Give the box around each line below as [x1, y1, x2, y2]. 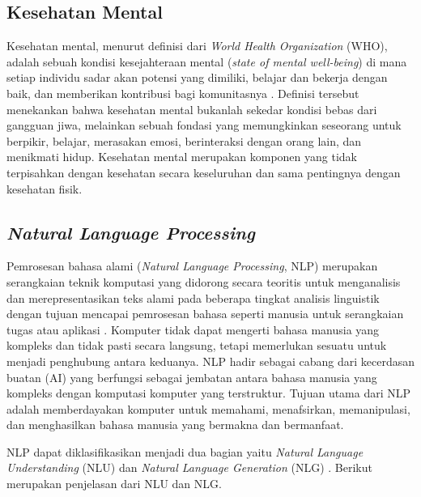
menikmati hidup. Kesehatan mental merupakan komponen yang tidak [6, 148, 357, 165]
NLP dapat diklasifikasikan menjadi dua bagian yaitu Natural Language [6, 443, 364, 460]
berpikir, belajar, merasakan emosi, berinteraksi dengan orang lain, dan [6, 132, 362, 149]
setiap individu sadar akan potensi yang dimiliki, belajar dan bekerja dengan [6, 69, 388, 86]
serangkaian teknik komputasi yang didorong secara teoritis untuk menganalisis [6, 273, 401, 290]
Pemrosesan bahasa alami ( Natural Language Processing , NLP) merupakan [6, 257, 378, 274]
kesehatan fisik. [6, 180, 83, 197]
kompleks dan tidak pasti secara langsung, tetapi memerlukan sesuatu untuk [6, 337, 387, 354]
